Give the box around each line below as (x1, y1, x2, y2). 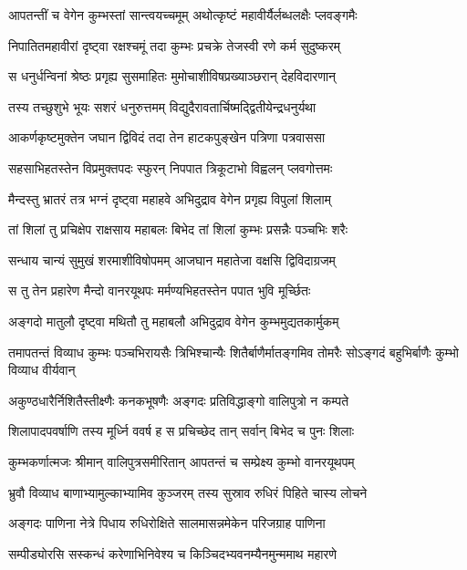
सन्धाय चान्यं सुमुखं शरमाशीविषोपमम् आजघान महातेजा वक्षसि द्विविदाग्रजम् (8, 250, 336, 269)
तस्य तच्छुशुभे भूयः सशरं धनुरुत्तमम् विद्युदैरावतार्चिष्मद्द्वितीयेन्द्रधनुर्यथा (8, 97, 317, 116)
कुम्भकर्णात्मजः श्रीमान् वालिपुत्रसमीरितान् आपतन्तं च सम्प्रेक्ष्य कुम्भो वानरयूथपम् (8, 451, 355, 471)
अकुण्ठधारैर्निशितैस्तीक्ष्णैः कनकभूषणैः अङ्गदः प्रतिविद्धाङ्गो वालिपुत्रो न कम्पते (8, 390, 349, 409)
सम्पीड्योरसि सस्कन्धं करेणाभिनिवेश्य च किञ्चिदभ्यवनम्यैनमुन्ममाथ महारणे (8, 544, 337, 563)
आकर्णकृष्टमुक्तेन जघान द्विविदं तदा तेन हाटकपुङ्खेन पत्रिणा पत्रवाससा (8, 128, 326, 147)
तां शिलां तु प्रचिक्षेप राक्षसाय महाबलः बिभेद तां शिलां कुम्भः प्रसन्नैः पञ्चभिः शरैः (8, 220, 348, 239)
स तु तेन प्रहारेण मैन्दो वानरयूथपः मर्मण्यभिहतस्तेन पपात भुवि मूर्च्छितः (8, 281, 311, 300)
